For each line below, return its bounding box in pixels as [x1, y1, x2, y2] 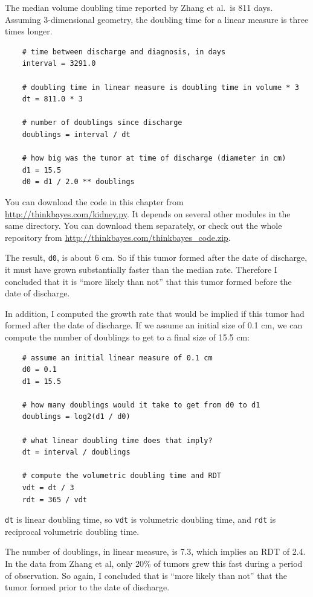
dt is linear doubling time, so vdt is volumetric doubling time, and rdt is [5, 513, 276, 526]
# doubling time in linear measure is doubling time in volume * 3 [22, 83, 299, 92]
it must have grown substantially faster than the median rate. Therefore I [5, 263, 277, 275]
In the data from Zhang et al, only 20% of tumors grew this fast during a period [5, 557, 303, 570]
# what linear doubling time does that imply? [22, 436, 213, 445]
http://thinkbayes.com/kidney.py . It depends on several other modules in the [5, 207, 291, 220]
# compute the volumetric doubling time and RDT [22, 471, 221, 480]
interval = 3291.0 [22, 59, 96, 68]
